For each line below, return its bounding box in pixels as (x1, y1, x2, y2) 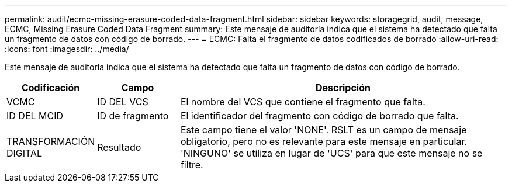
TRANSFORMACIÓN (6, 136, 95, 147)
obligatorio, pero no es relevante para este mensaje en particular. (180, 136, 468, 147)
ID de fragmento (97, 110, 169, 122)
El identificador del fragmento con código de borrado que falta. (180, 110, 459, 122)
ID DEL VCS (97, 96, 148, 108)
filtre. (180, 159, 203, 171)
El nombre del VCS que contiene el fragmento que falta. (180, 96, 425, 108)
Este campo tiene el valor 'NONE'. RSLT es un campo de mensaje (180, 124, 467, 136)
